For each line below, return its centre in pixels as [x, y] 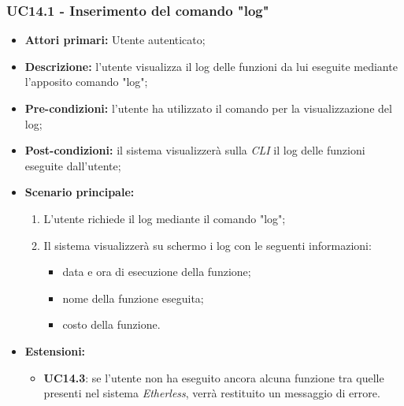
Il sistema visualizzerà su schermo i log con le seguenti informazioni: [208, 245]
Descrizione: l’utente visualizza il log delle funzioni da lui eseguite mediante [211, 66]
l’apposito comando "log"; [86, 82]
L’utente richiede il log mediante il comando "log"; [165, 218]
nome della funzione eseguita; [133, 298]
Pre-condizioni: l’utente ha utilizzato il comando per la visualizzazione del [208, 108]
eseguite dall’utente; [73, 165]
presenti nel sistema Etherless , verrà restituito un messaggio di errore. [212, 393]
